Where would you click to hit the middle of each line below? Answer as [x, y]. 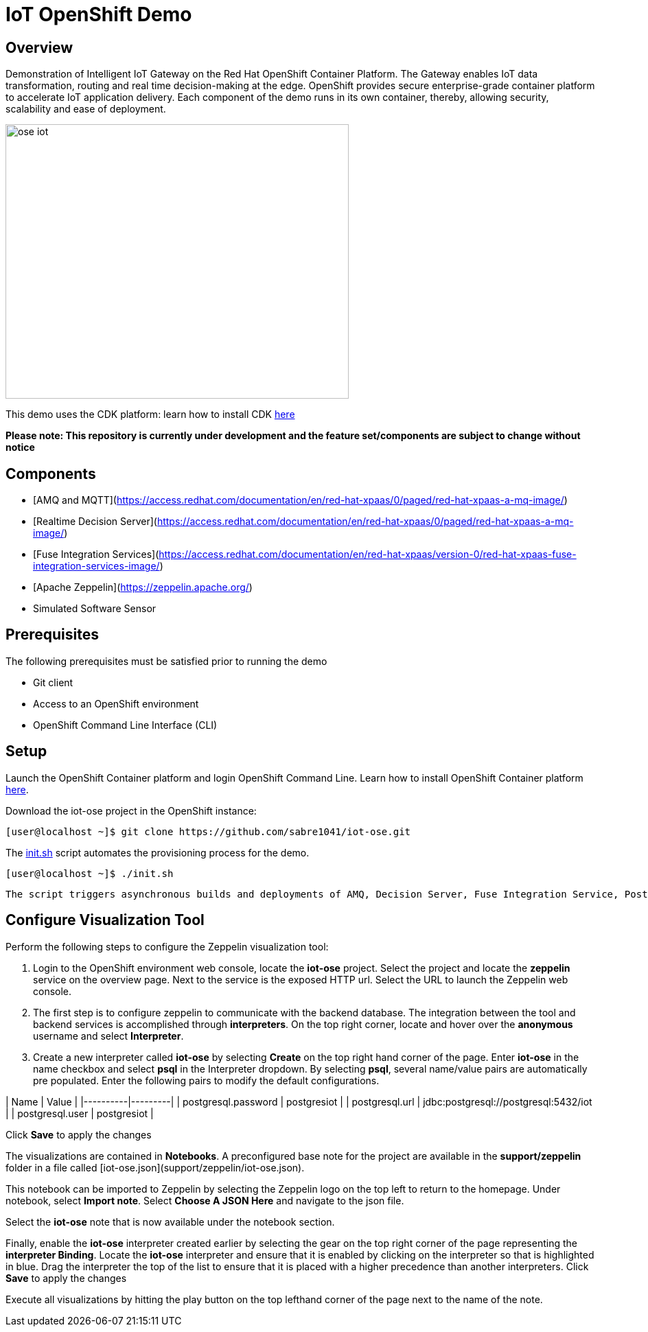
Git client [53, 682]
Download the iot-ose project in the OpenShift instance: [131, 810]
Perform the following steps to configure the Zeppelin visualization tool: [167, 946]
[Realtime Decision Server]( [95, 522]
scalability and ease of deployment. [86, 109]
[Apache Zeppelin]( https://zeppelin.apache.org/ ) [143, 587]
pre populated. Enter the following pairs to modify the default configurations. [206, 1080]
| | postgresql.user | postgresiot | [80, 1113]
